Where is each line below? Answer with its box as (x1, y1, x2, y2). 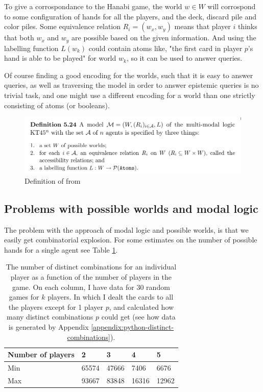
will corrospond (207, 1, 256, 11)
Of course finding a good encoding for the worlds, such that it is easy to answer (4, 69, 253, 80)
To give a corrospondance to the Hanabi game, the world (4, 1, 182, 11)
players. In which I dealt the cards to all (47, 291, 174, 302)
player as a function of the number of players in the (10, 272, 172, 282)
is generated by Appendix (8, 321, 89, 332)
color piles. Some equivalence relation (4, 21, 121, 32)
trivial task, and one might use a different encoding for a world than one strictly (4, 90, 255, 101)
